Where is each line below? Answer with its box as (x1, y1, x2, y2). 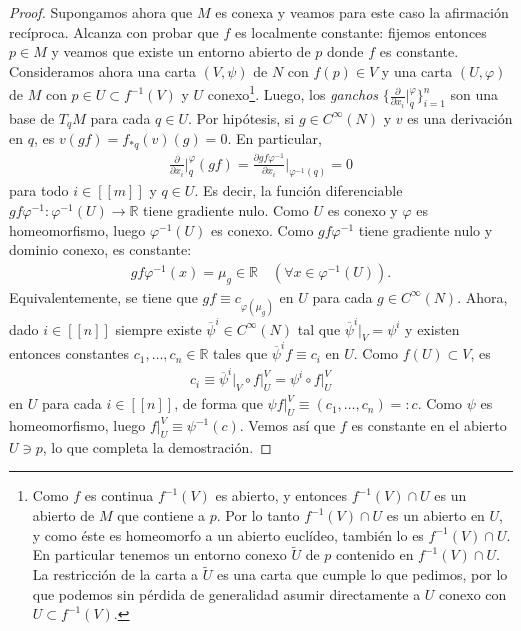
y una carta (381, 60, 453, 81)
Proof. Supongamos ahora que (9, 2, 193, 22)
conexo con (439, 583, 507, 604)
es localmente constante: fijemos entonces (234, 21, 487, 42)
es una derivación (407, 107, 513, 128)
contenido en (336, 544, 414, 565)
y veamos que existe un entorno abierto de (51, 41, 311, 62)
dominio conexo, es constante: (9, 239, 192, 260)
